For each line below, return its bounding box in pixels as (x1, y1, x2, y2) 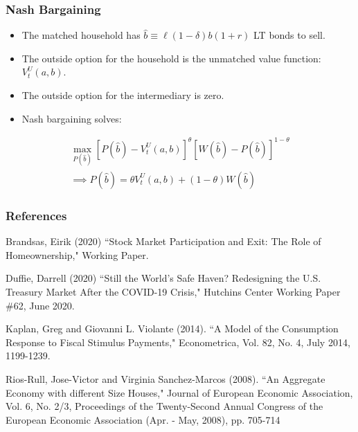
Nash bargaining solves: (21, 111, 122, 125)
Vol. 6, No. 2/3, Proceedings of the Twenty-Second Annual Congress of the (6, 399, 323, 413)
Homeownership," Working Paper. (6, 247, 149, 262)
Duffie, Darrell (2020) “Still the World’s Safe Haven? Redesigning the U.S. (6, 271, 321, 285)
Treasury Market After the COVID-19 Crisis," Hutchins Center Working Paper (6, 284, 341, 298)
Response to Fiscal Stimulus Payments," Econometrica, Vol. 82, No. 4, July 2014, (6, 334, 350, 349)
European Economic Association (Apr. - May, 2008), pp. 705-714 (6, 412, 280, 426)
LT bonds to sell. (253, 28, 325, 42)
